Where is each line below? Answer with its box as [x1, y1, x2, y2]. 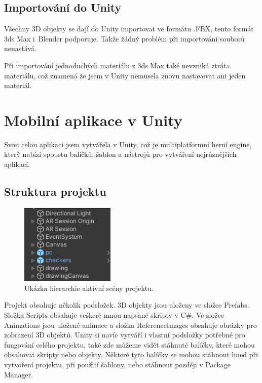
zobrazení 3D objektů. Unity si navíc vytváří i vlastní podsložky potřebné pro [4, 329, 245, 340]
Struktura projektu [4, 184, 106, 199]
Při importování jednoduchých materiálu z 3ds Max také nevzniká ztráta [4, 60, 230, 70]
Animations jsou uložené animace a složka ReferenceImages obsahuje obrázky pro [4, 319, 257, 330]
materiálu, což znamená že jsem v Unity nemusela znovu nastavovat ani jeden [4, 70, 246, 80]
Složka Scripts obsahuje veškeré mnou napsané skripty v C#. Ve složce [4, 310, 224, 320]
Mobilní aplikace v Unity [4, 109, 182, 130]
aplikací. [4, 159, 30, 169]
